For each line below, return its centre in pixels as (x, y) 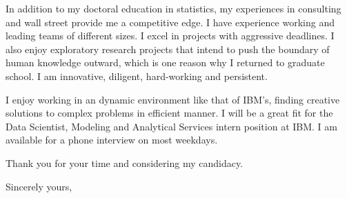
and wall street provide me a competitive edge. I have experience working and (170, 22)
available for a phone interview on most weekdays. (112, 140)
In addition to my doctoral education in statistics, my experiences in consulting (173, 8)
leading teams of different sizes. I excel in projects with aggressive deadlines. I (170, 36)
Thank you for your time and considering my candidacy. (125, 162)
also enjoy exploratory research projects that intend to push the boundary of (168, 49)
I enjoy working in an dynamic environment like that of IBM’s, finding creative (173, 99)
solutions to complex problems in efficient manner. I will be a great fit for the (169, 113)
